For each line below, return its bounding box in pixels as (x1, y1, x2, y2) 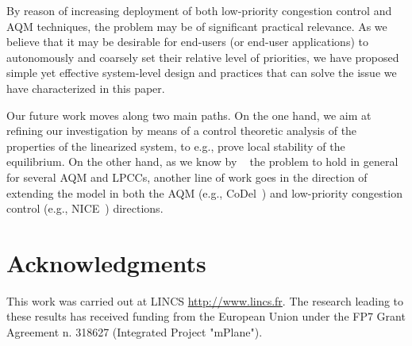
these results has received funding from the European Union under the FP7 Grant (6, 308, 406, 325)
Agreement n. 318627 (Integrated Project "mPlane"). (6, 324, 263, 340)
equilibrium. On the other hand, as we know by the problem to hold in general (6, 153, 399, 170)
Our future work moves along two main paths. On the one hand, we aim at (6, 106, 372, 123)
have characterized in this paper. (6, 79, 165, 96)
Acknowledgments (6, 246, 206, 279)
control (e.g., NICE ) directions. (6, 200, 164, 217)
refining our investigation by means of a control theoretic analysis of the (6, 122, 357, 139)
